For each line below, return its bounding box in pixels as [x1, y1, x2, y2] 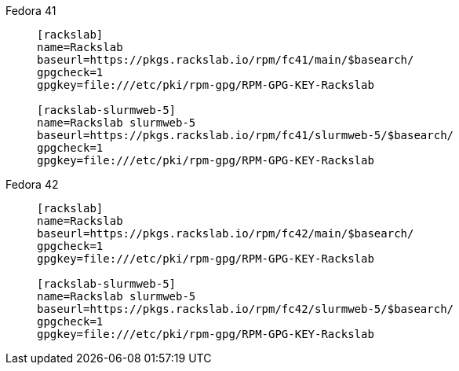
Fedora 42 [5, 178, 59, 191]
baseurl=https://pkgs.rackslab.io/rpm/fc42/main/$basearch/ [37, 227, 414, 240]
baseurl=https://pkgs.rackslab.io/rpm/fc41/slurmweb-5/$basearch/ [37, 129, 454, 141]
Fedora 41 [5, 4, 56, 17]
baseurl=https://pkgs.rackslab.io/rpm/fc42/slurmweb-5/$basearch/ [37, 303, 454, 315]
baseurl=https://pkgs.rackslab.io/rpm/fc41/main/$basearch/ [37, 53, 414, 66]
